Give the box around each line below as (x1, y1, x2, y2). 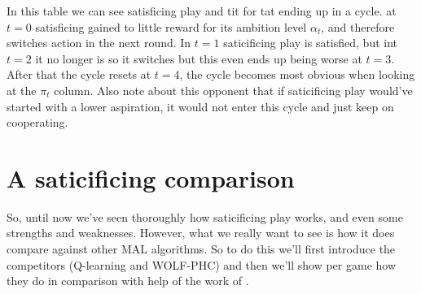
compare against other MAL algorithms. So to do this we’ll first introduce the (7, 240, 396, 257)
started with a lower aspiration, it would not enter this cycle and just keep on (7, 97, 394, 115)
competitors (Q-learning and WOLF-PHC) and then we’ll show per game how (7, 256, 397, 273)
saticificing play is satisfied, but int (223, 34, 398, 51)
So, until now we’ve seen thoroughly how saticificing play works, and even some (7, 208, 403, 225)
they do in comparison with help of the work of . (7, 272, 249, 289)
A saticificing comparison (7, 161, 295, 194)
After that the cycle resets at (7, 66, 151, 83)
